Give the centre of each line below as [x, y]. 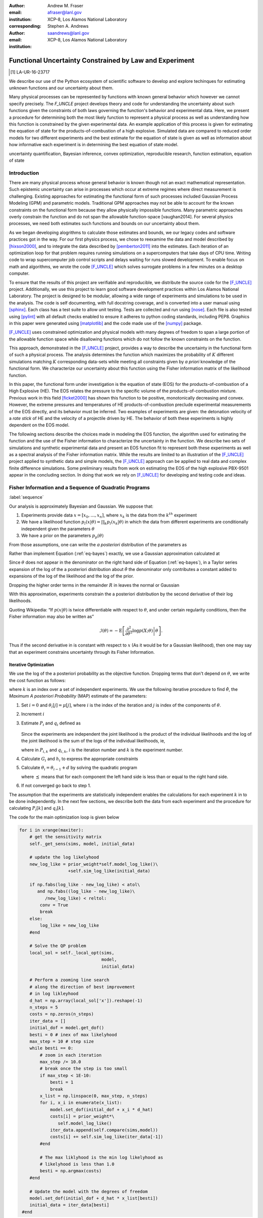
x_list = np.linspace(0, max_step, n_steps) [94, 1096]
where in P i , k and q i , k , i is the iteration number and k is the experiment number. [102, 750]
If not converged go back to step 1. [56, 786]
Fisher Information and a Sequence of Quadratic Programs [79, 487]
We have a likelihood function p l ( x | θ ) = [61, 523]
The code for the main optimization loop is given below [64, 817]
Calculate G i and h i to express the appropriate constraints [80, 759]
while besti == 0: [51, 1048]
